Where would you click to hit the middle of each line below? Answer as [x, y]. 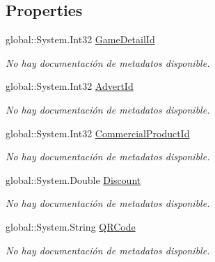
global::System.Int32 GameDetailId [80, 39]
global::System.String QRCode [71, 226]
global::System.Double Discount [73, 179]
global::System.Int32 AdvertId [70, 86]
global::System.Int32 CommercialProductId [98, 133]
